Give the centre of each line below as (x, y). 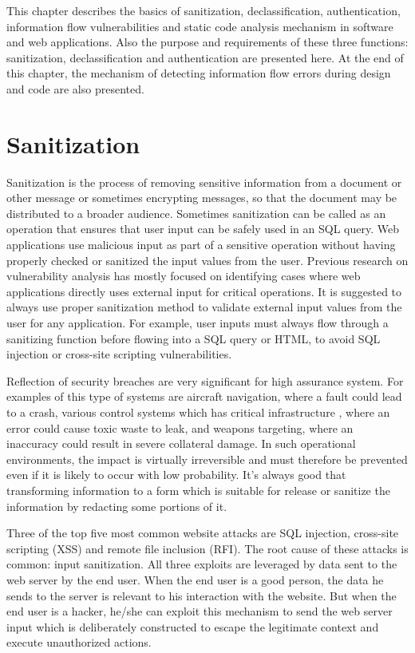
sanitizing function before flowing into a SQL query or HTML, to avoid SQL (194, 338)
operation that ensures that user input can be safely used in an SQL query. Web (203, 229)
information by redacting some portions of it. (117, 506)
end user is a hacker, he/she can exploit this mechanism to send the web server (200, 611)
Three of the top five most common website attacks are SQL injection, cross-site (203, 533)
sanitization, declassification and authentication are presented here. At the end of (205, 57)
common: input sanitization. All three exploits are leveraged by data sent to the (202, 564)
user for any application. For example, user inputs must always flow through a (198, 323)
